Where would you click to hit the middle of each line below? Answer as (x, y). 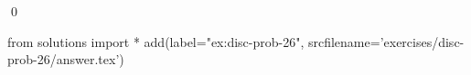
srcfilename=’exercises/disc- (386, 41)
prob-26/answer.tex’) (66, 59)
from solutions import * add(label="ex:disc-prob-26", (156, 41)
